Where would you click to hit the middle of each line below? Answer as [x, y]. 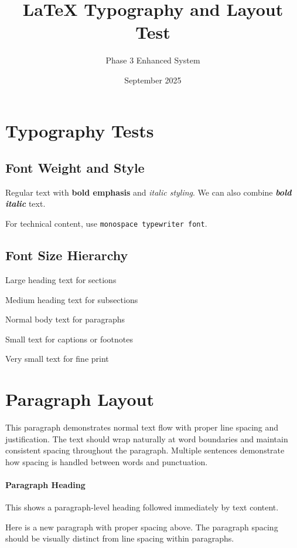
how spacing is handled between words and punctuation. [107, 461]
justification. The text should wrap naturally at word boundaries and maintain [147, 438]
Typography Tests [80, 130]
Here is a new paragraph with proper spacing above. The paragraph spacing [142, 527]
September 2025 [153, 80]
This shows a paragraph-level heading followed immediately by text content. [142, 507]
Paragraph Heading [45, 485]
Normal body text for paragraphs [65, 319]
